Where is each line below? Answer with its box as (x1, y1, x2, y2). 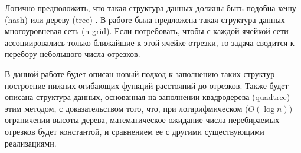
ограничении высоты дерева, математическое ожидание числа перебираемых (5, 114, 280, 126)
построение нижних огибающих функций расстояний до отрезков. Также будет (5, 79, 289, 91)
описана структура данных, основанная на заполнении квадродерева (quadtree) (5, 91, 290, 103)
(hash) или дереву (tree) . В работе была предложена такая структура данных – (5, 13, 292, 25)
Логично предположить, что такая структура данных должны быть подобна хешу (5, 2, 296, 14)
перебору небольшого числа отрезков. (5, 48, 140, 60)
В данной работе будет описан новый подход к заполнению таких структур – (5, 67, 282, 79)
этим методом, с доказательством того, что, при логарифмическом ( (5, 102, 248, 114)
